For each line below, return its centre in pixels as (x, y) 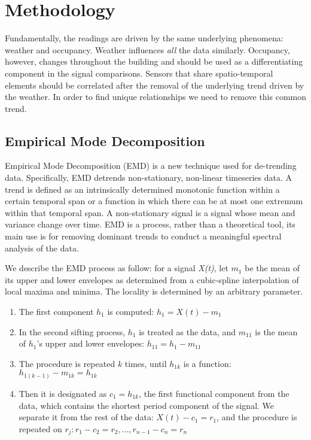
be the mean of (272, 268)
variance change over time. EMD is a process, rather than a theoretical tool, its (150, 224)
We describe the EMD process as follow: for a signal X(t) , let (117, 268)
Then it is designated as (63, 393)
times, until (146, 363)
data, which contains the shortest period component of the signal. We (147, 405)
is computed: (131, 312)
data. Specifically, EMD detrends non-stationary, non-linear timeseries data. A (149, 177)
